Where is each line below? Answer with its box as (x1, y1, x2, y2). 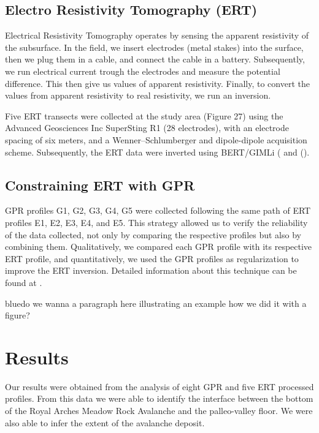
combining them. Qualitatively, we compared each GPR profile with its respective (5, 240, 312, 253)
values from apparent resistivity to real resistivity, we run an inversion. (5, 89, 271, 102)
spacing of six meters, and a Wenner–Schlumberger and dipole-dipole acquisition (5, 133, 307, 146)
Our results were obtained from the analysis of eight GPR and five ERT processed (5, 380, 314, 393)
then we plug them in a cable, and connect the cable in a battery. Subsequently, (5, 53, 305, 66)
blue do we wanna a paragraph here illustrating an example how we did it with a (5, 296, 307, 309)
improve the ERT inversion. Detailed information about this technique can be (5, 264, 297, 277)
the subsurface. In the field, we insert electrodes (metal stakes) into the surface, (5, 40, 304, 53)
